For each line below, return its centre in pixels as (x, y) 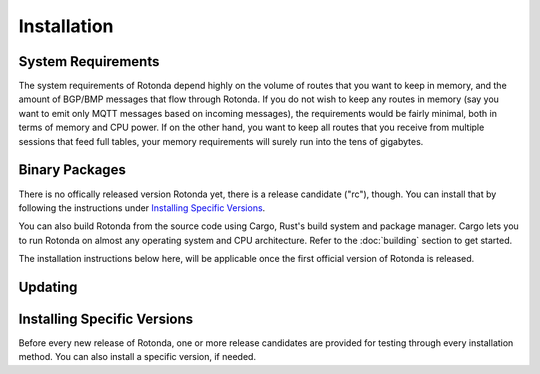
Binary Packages (72, 170)
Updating (48, 286)
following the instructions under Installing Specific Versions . (142, 207)
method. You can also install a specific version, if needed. (137, 357)
